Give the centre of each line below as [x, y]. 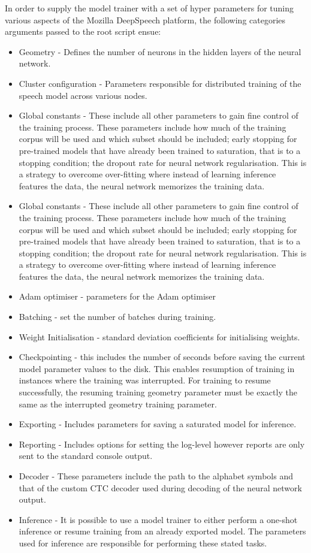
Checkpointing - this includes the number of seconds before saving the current [162, 357]
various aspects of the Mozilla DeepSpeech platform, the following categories [145, 19]
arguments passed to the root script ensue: [83, 31]
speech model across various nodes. [83, 95]
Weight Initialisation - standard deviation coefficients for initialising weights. [159, 336]
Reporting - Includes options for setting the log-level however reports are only [162, 444]
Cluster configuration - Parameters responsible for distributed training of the [160, 83]
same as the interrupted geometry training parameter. [118, 404]
